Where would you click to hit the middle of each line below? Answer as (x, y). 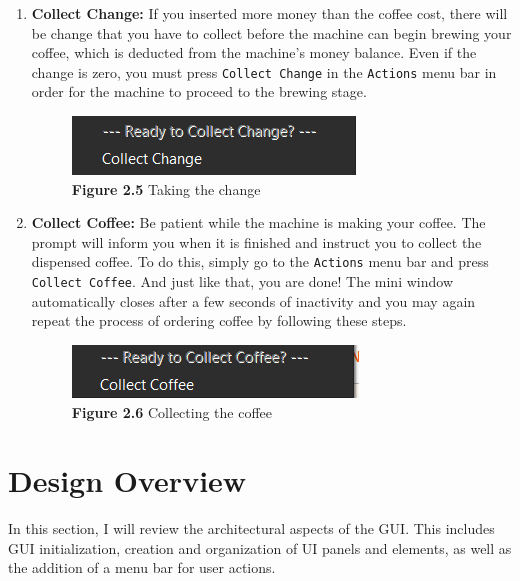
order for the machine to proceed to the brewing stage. (199, 91)
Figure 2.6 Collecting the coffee (172, 411)
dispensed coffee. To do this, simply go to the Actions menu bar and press (260, 261)
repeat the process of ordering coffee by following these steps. (219, 320)
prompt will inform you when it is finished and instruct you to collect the (256, 241)
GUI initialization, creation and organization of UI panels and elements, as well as (260, 547)
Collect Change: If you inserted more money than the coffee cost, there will (269, 13)
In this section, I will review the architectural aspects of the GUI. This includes (251, 528)
